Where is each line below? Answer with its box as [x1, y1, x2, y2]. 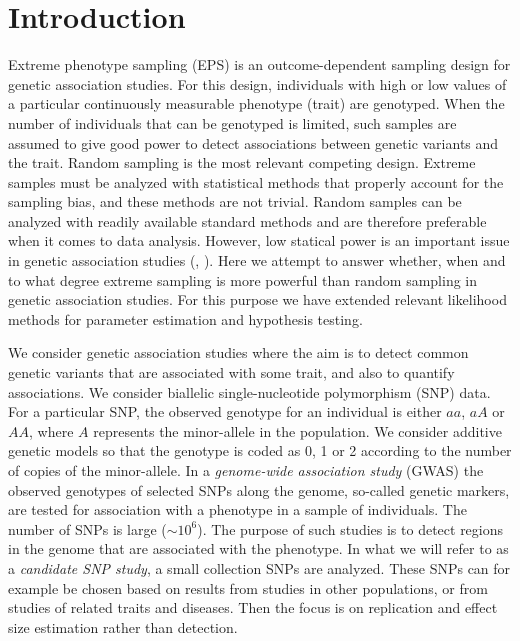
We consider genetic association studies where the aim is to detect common [8, 342, 469, 363]
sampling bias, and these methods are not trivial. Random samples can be [8, 191, 462, 212]
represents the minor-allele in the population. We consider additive [93, 420, 502, 441]
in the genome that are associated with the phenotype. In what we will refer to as [8, 538, 509, 559]
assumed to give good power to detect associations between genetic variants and [8, 132, 499, 153]
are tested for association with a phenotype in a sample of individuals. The [8, 499, 467, 520]
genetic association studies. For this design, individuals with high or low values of [8, 73, 507, 94]
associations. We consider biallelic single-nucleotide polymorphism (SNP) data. [8, 381, 491, 402]
